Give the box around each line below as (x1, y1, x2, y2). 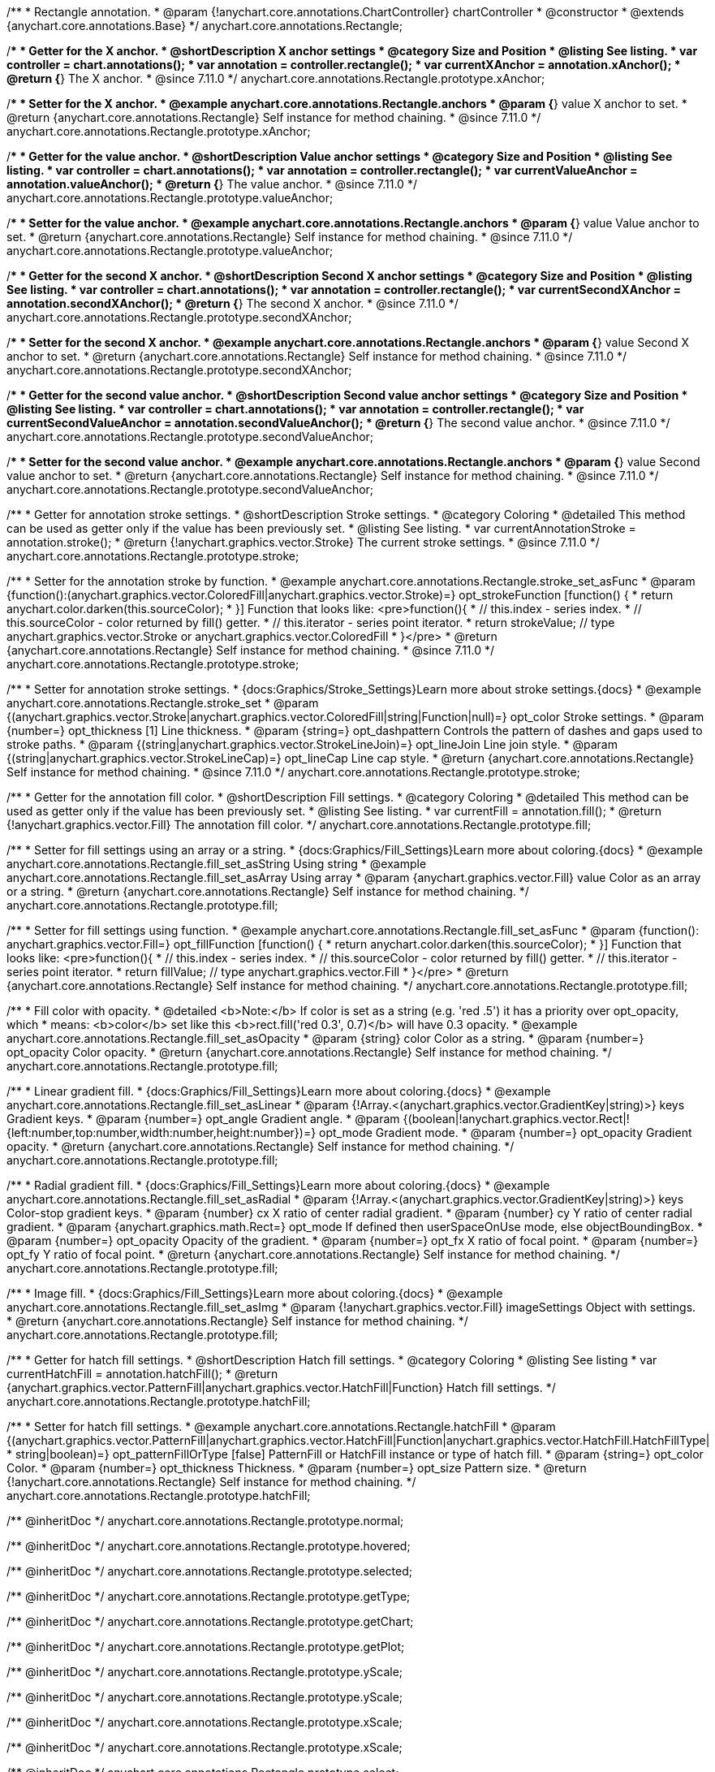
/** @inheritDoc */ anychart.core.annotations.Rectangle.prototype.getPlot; (6, 1640, 405, 1653)
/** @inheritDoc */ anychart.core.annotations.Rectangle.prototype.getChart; (6, 1614, 414, 1628)
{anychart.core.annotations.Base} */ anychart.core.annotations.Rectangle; (6, 19, 403, 32)
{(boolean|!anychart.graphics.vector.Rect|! (403, 1112, 630, 1126)
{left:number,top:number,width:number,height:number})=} (6, 1126, 317, 1139)
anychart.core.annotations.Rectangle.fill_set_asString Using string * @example (6, 857, 427, 871)
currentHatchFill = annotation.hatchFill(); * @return (6, 1367, 278, 1381)
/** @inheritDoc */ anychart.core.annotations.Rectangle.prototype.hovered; (6, 1539, 411, 1553)
